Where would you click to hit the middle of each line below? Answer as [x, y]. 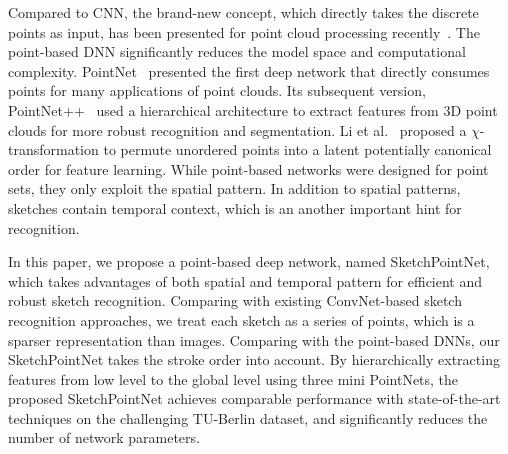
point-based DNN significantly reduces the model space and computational [237, 51]
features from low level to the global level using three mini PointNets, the [233, 378]
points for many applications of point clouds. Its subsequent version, [217, 90]
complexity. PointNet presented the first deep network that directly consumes [249, 70]
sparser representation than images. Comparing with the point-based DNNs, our [254, 339]
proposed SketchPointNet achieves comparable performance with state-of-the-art [254, 398]
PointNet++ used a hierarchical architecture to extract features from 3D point [253, 109]
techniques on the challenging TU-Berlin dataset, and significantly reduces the [248, 417]
